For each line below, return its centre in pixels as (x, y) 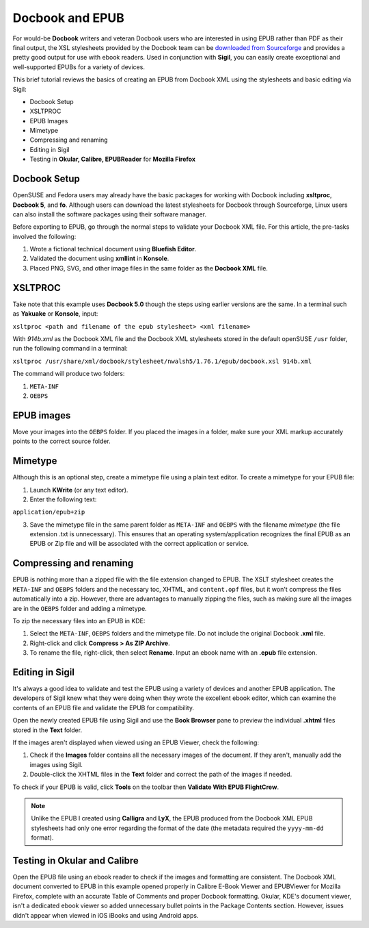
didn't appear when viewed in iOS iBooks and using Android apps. (106, 915)
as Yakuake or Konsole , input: (55, 314)
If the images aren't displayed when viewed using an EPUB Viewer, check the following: (136, 742)
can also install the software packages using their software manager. (109, 214)
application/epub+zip (49, 512)
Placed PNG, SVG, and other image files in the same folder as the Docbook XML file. (149, 268)
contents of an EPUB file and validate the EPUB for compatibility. (104, 707)
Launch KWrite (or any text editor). (79, 490)
